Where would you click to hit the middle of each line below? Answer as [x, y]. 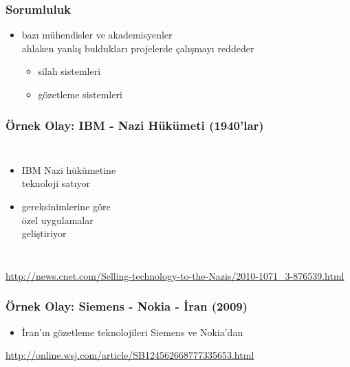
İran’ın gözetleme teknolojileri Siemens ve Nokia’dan [132, 332]
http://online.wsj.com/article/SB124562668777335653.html [130, 355]
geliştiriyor [44, 233]
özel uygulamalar [57, 220]
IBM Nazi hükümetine [69, 169]
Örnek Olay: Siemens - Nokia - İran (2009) [127, 306]
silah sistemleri [69, 71]
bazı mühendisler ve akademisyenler [97, 35]
